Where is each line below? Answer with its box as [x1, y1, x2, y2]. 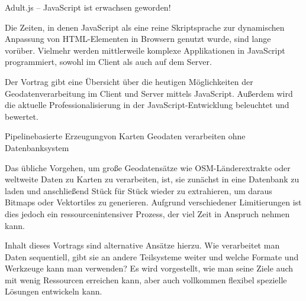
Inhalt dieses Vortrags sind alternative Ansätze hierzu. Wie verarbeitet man [5, 239, 280, 251]
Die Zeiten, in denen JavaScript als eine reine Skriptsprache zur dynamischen [5, 21, 285, 33]
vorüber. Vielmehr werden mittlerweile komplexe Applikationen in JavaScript [5, 44, 285, 56]
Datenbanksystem [5, 141, 69, 153]
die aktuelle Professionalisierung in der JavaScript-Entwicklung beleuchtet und [5, 99, 289, 111]
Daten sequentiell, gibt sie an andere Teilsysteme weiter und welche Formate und [5, 250, 299, 263]
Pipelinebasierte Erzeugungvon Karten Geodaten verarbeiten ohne [5, 130, 246, 142]
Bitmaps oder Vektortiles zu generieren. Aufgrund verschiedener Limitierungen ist [5, 196, 302, 208]
